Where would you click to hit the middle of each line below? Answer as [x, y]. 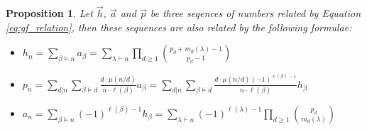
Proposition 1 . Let [49, 13]
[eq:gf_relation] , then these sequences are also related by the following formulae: [179, 27]
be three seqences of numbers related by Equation [256, 13]
